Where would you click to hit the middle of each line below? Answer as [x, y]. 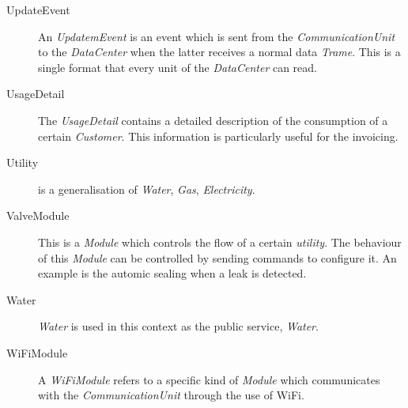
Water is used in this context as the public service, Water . [178, 326]
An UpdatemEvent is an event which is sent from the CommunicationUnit [217, 36]
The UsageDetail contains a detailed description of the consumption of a [213, 120]
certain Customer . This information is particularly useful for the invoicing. [218, 136]
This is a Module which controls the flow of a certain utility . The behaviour [220, 242]
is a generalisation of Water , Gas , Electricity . [147, 189]
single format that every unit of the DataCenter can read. [178, 67]
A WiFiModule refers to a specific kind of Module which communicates [209, 379]
